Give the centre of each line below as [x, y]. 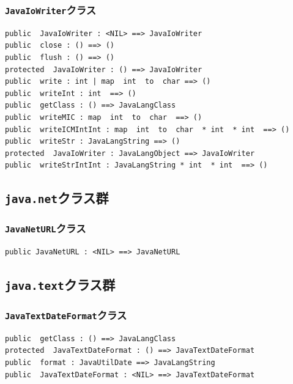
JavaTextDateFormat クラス [66, 315]
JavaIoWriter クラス [51, 9]
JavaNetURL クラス [46, 228]
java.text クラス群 [60, 285]
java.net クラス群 [57, 198]
